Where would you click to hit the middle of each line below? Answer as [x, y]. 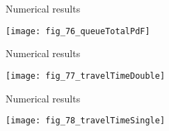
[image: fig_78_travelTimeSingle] [86, 121]
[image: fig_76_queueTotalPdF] [78, 31]
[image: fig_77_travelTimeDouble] [86, 76]
